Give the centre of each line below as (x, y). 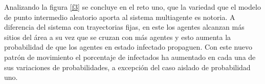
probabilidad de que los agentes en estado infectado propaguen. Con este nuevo (128, 47)
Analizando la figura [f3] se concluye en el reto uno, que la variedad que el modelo (132, 7)
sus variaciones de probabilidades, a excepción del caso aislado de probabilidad (127, 67)
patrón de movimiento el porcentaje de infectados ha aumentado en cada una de (130, 57)
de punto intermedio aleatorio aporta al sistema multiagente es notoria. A (120, 17)
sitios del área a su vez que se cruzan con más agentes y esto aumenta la (118, 37)
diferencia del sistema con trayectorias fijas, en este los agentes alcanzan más (124, 27)
